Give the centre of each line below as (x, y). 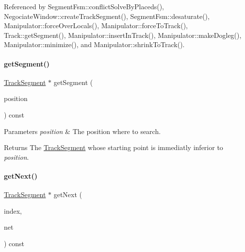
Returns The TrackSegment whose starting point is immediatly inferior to (114, 147)
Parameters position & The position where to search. (82, 131)
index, (13, 210)
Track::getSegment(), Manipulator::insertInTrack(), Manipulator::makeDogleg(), (123, 35)
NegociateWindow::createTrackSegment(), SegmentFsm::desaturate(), (107, 16)
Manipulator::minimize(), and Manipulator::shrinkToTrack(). (94, 44)
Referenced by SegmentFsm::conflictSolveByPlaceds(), (84, 6)
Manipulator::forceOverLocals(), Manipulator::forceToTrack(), (96, 25)
